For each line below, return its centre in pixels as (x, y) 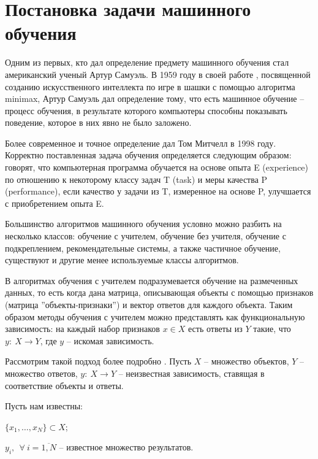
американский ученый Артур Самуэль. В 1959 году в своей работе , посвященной (158, 74)
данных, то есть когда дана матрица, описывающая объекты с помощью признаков (159, 292)
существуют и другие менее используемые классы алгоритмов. (122, 260)
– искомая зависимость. (110, 340)
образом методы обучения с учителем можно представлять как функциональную (155, 316)
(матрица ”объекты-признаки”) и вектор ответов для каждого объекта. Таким (149, 304)
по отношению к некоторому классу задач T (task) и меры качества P (136, 179)
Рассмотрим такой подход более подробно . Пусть (98, 361)
